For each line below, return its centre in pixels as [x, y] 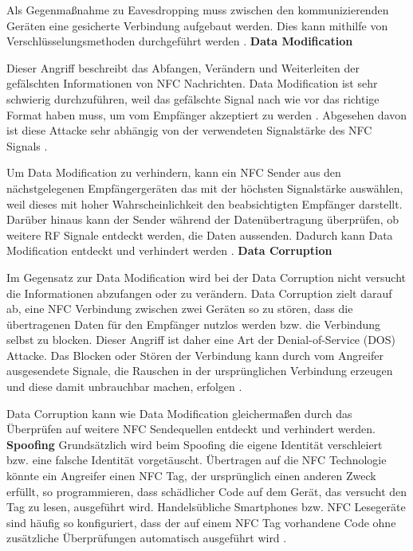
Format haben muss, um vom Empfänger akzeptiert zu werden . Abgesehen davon [207, 114]
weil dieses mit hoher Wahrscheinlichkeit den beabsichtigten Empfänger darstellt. [205, 203]
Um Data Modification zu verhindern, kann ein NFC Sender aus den [174, 172]
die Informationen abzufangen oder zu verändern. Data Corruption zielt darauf [199, 293]
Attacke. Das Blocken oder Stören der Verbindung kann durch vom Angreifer [195, 355]
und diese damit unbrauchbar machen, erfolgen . [124, 387]
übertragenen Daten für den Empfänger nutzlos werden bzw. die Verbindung [193, 324]
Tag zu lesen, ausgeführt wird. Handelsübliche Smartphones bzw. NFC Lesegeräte [206, 507]
